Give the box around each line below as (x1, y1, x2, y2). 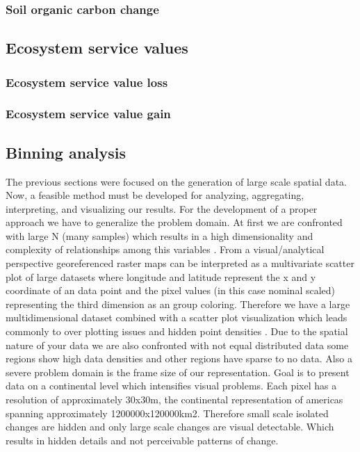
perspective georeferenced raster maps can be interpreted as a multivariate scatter (6, 256, 354, 271)
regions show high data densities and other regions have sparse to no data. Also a (6, 351, 352, 366)
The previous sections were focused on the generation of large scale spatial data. (6, 174, 347, 188)
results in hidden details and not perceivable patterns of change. (6, 433, 279, 447)
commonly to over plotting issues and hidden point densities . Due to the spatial (6, 324, 348, 339)
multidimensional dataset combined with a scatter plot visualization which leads (6, 310, 347, 325)
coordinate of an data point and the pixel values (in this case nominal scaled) (6, 283, 336, 298)
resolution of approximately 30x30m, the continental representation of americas (6, 392, 343, 407)
